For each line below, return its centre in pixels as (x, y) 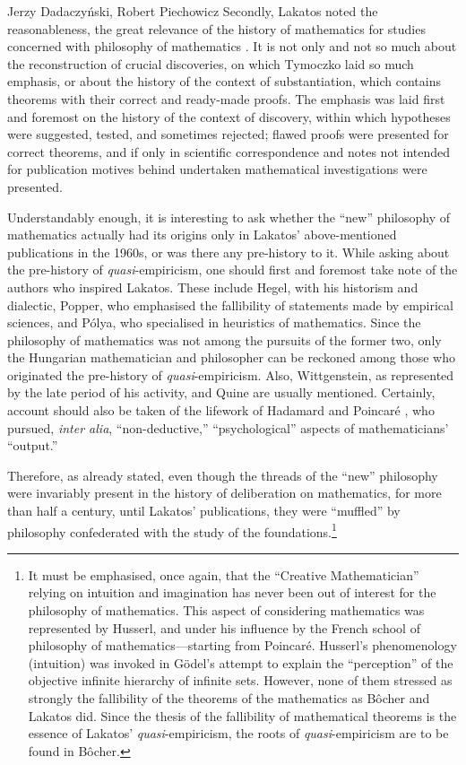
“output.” (33, 445)
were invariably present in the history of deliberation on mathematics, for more (224, 493)
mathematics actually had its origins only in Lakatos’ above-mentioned (202, 235)
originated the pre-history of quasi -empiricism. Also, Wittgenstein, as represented (231, 374)
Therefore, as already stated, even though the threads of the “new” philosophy (223, 475)
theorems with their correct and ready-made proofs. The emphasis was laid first (226, 98)
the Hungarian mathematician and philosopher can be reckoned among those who (232, 357)
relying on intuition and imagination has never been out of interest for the (232, 592)
